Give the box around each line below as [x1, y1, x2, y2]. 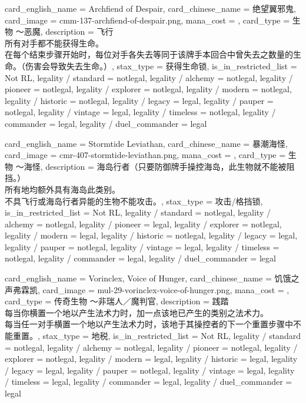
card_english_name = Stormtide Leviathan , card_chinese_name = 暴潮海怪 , [5, 137, 288, 149]
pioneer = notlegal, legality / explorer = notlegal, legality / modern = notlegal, [5, 83, 292, 95]
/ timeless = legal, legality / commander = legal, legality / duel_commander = [5, 375, 292, 388]
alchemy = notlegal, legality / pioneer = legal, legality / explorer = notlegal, [5, 217, 282, 230]
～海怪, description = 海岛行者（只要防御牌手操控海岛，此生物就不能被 [15, 160, 287, 172]
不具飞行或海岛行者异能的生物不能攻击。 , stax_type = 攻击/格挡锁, [5, 194, 263, 207]
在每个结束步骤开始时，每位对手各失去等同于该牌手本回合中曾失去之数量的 [5, 48, 293, 61]
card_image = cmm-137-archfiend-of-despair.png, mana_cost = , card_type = [5, 14, 290, 26]
